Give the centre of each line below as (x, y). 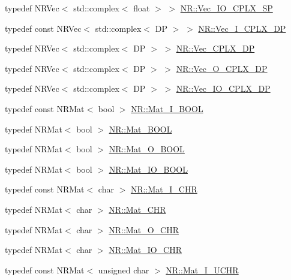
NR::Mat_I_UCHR (202, 270)
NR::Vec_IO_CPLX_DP (223, 88)
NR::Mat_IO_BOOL (148, 169)
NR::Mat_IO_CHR (145, 250)
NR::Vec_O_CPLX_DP (222, 68)
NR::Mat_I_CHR (164, 189)
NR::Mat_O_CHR (144, 229)
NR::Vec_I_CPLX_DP (242, 28)
